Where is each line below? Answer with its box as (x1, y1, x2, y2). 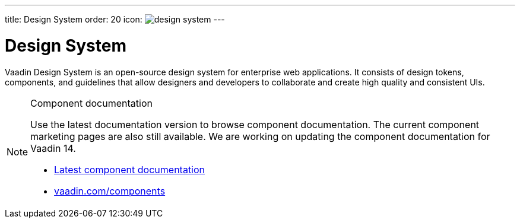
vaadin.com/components (54, 184, 166, 197)
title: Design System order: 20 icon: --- (5, 14, 225, 24)
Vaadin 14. (30, 142, 76, 154)
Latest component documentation (54, 163, 205, 176)
